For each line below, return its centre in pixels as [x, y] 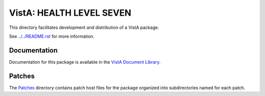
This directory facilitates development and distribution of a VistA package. [84, 27]
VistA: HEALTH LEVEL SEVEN [70, 13]
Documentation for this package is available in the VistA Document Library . [85, 62]
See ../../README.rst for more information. [52, 36]
